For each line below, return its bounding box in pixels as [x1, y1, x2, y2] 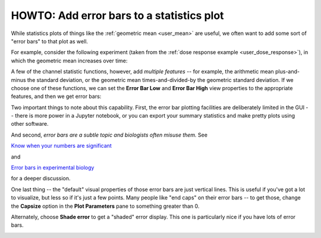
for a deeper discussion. [11, 175, 71, 182]
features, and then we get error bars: [11, 93, 102, 100]
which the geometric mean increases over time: [11, 57, 128, 64]
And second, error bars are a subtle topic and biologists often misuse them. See [11, 131, 208, 138]
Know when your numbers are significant [11, 142, 112, 150]
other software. [11, 120, 49, 128]
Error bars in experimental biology [11, 164, 95, 172]
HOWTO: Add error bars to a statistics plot [11, 9, 224, 22]
